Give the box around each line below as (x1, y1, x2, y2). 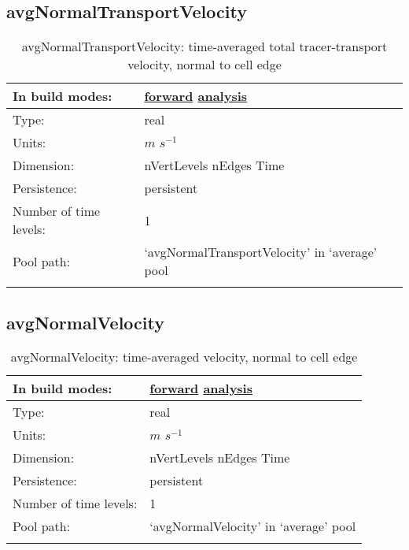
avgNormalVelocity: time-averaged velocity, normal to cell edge (10, 347, 358, 366)
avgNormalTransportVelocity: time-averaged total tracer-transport (21, 37, 388, 56)
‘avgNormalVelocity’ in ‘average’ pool (149, 517, 356, 536)
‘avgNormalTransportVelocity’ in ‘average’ (144, 243, 378, 262)
